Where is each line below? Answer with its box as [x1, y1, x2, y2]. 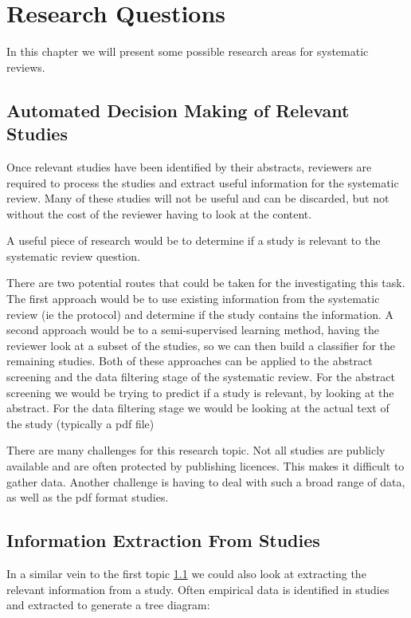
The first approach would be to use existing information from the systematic [6, 290, 380, 307]
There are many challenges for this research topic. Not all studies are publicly [6, 442, 386, 459]
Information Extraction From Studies [6, 528, 320, 553]
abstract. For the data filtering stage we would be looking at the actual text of [6, 400, 389, 416]
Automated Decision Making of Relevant [6, 97, 350, 122]
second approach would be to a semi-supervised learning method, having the [6, 321, 379, 338]
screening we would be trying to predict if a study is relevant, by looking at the [6, 384, 394, 400]
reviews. [6, 58, 45, 75]
